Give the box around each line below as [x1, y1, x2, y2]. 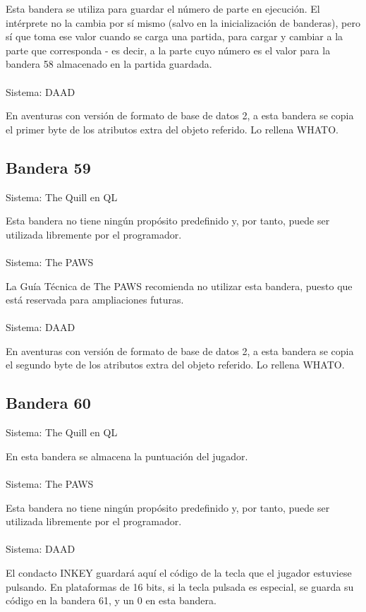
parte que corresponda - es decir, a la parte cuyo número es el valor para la [6, 42, 331, 57]
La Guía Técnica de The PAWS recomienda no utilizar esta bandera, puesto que [6, 278, 353, 293]
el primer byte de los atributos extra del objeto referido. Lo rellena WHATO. [6, 121, 338, 136]
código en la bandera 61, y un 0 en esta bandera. [6, 593, 216, 608]
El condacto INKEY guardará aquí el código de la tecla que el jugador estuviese [6, 565, 352, 580]
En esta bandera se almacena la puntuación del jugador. [6, 448, 248, 463]
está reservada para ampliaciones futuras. [6, 292, 184, 307]
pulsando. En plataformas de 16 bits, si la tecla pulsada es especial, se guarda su [6, 579, 354, 594]
